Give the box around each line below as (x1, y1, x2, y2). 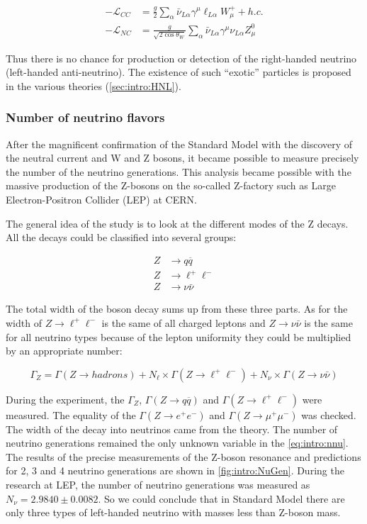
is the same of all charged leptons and (101, 315, 266, 330)
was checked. (301, 407, 356, 422)
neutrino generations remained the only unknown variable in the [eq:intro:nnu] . (6, 435, 349, 450)
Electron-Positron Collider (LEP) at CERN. (6, 191, 197, 206)
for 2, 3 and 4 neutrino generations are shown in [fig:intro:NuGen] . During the (6, 463, 344, 478)
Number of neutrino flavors (6, 108, 165, 126)
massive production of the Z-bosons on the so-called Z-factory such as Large (6, 178, 336, 193)
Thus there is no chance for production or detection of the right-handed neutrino (6, 50, 357, 65)
